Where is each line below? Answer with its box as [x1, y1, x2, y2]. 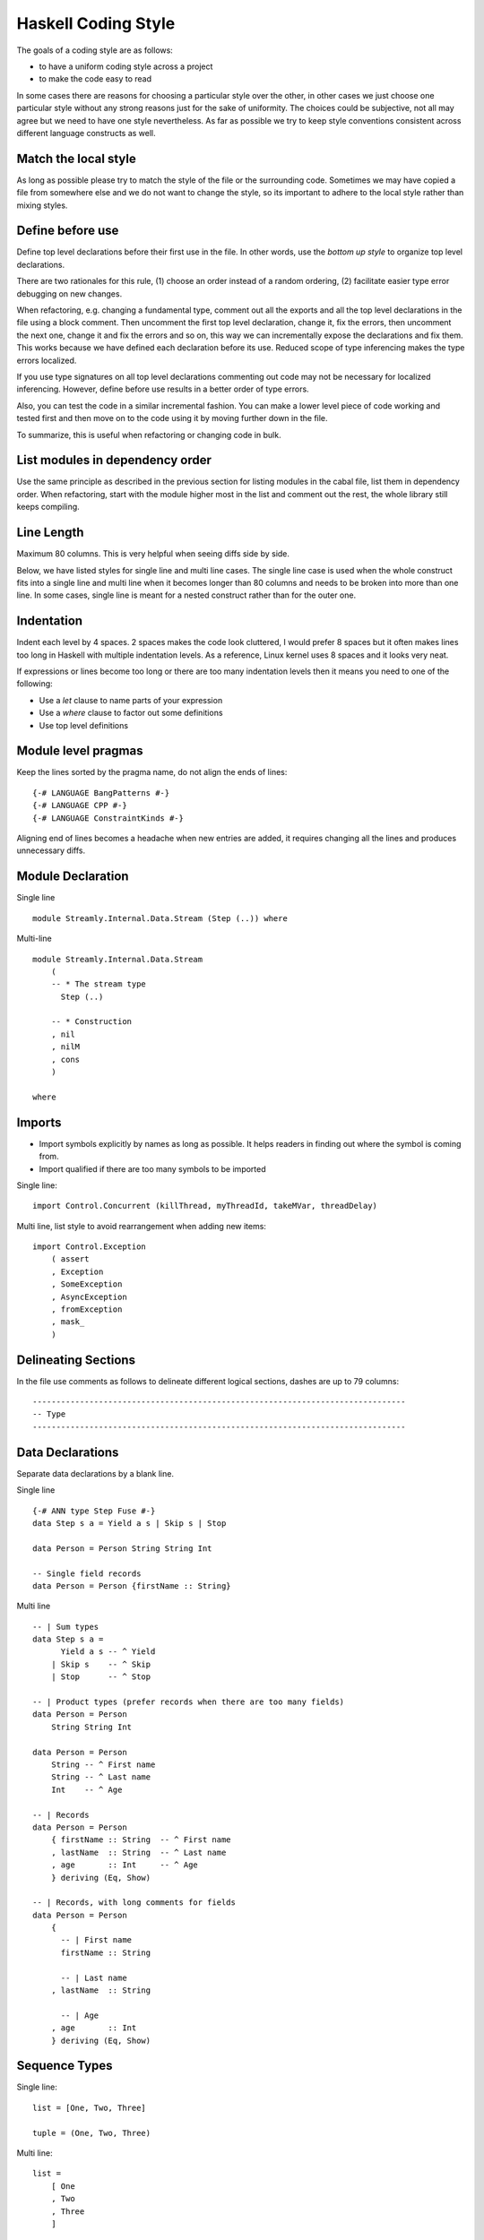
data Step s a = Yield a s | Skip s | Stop [32, 1518, 227, 1528]
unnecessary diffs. [16, 845, 85, 856]
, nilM [50, 1042, 81, 1052]
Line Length [16, 525, 84, 540]
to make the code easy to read [39, 73, 152, 84]
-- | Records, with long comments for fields [32, 1898, 237, 1908]
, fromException [50, 1305, 123, 1314]
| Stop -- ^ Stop [50, 1672, 151, 1682]
